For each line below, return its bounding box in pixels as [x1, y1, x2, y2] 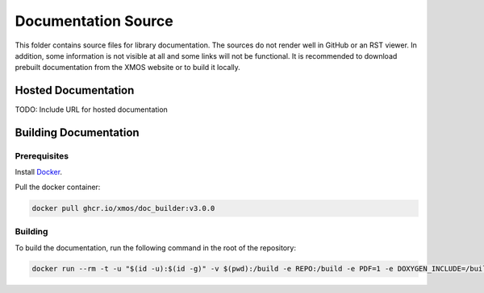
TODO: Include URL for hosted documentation [15, 105, 169, 114]
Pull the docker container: [15, 182, 101, 192]
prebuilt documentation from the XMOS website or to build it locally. [15, 63, 241, 72]
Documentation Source [15, 12, 173, 30]
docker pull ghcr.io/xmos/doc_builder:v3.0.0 [31, 204, 215, 213]
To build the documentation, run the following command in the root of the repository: [15, 242, 296, 253]
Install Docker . [15, 167, 63, 177]
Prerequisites [15, 151, 69, 162]
